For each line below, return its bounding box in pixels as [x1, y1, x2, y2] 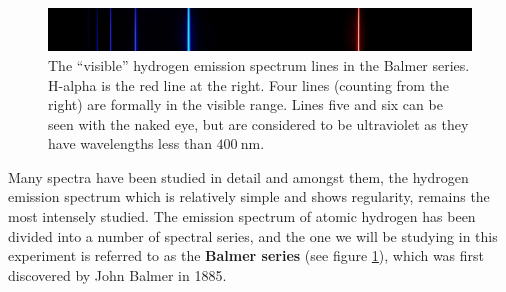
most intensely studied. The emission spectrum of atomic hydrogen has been [8, 206, 476, 227]
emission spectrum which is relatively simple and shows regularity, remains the [8, 186, 490, 207]
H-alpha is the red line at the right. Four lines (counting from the [48, 74, 450, 95]
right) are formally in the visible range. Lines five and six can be [48, 94, 443, 115]
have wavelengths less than [48, 133, 212, 154]
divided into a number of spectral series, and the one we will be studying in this [8, 225, 498, 246]
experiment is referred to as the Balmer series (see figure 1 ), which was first [8, 245, 485, 266]
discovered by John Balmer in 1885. [8, 264, 227, 285]
